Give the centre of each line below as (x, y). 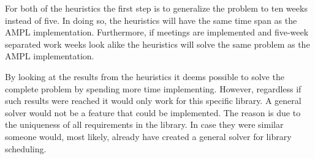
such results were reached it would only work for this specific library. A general (153, 101)
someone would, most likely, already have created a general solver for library (148, 136)
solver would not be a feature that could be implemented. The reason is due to (153, 112)
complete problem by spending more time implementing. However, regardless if (153, 88)
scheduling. (26, 148)
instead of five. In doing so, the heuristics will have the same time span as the (151, 20)
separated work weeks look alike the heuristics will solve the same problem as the (157, 44)
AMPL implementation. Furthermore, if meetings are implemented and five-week (157, 32)
